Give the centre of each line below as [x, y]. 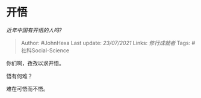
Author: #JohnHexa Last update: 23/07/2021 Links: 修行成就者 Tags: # [108, 43]
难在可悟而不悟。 [27, 88]
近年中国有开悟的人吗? [34, 30]
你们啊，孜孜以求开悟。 [35, 63]
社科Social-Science [45, 50]
